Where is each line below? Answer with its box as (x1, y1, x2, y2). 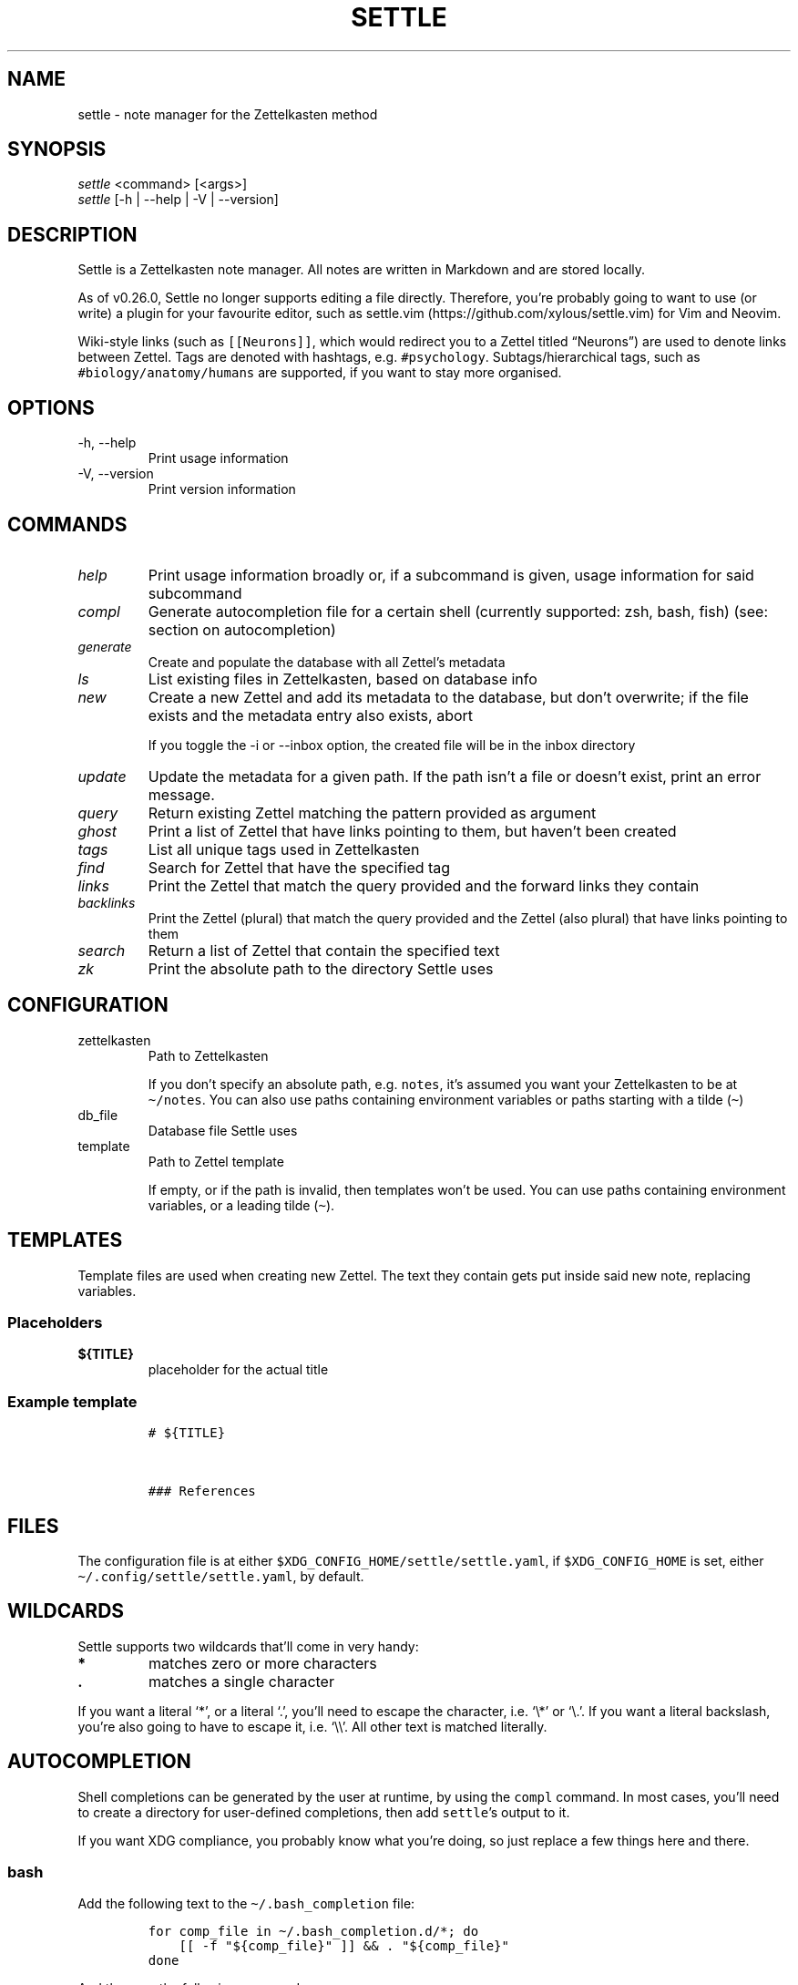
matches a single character (148, 1671, 334, 1691)
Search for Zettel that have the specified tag (148, 858, 451, 877)
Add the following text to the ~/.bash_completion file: (77, 1896, 415, 1912)
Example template (7, 1392, 138, 1411)
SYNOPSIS (7, 138, 107, 161)
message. (148, 785, 215, 804)
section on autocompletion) (148, 620, 336, 639)
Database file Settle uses (148, 1122, 298, 1138)
